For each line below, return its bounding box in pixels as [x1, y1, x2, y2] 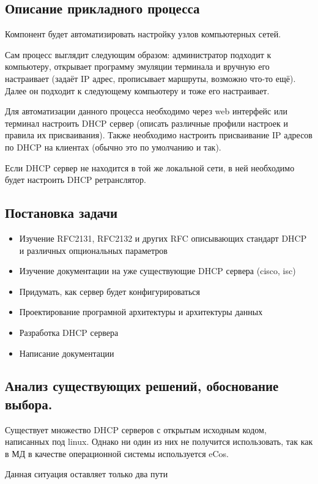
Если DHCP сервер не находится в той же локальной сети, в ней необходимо [5, 161, 295, 174]
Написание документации [19, 346, 114, 359]
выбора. [5, 394, 53, 413]
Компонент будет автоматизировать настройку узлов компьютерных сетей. [5, 28, 281, 40]
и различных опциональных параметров [19, 244, 168, 256]
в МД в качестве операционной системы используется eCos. [5, 447, 229, 460]
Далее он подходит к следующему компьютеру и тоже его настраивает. [5, 84, 270, 97]
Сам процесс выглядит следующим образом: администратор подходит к [5, 48, 272, 61]
